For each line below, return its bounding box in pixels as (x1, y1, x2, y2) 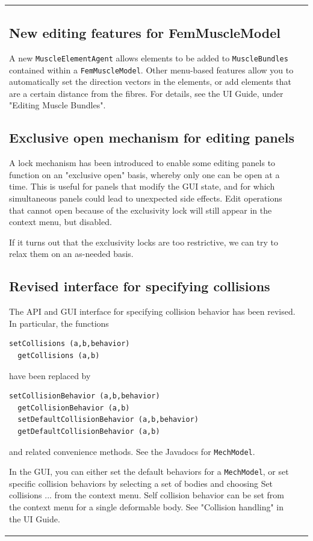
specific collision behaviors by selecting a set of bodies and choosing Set (9, 477, 273, 489)
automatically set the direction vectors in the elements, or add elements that (9, 75, 291, 88)
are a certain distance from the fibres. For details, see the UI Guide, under (9, 87, 284, 99)
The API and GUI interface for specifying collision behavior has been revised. (9, 305, 296, 318)
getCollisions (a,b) (17, 351, 100, 360)
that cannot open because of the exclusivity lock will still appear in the (9, 203, 272, 216)
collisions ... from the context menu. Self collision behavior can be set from (9, 489, 284, 501)
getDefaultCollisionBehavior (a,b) (17, 427, 160, 436)
